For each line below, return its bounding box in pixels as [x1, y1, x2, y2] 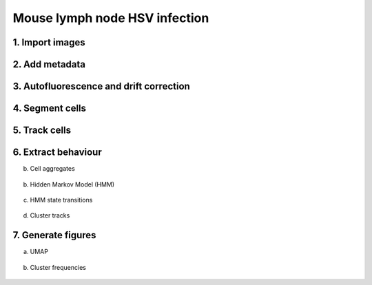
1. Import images [12, 36, 85, 48]
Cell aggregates [30, 165, 75, 173]
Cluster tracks [30, 211, 70, 220]
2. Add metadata [12, 59, 86, 70]
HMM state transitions [30, 196, 93, 204]
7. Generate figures [12, 229, 96, 241]
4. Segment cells [12, 103, 86, 114]
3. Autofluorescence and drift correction [12, 81, 191, 92]
